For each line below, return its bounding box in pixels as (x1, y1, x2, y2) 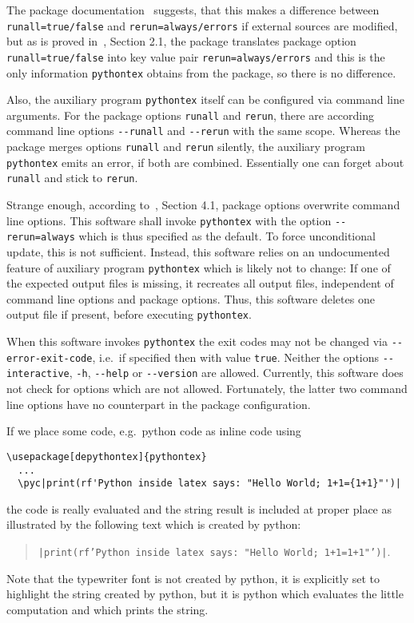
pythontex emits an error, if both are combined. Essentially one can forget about (6, 153, 404, 170)
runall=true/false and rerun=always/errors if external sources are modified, (6, 17, 398, 34)
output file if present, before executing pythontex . (6, 306, 252, 323)
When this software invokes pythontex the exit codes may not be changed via (6, 333, 388, 350)
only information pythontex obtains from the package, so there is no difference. (6, 64, 396, 81)
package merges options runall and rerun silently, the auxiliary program (6, 138, 366, 155)
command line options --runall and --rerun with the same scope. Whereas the (6, 122, 400, 139)
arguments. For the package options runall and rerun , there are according (6, 106, 375, 123)
